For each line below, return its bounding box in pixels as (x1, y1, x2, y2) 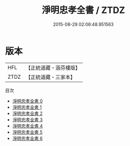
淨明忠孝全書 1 (12, 104, 42, 110)
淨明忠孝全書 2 (12, 110, 43, 116)
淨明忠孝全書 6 (12, 135, 43, 141)
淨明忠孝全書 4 (12, 123, 43, 129)
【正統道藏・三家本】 (25, 73, 76, 80)
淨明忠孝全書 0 (12, 98, 43, 104)
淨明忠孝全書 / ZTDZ (41, 4, 126, 16)
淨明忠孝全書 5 (12, 129, 43, 135)
